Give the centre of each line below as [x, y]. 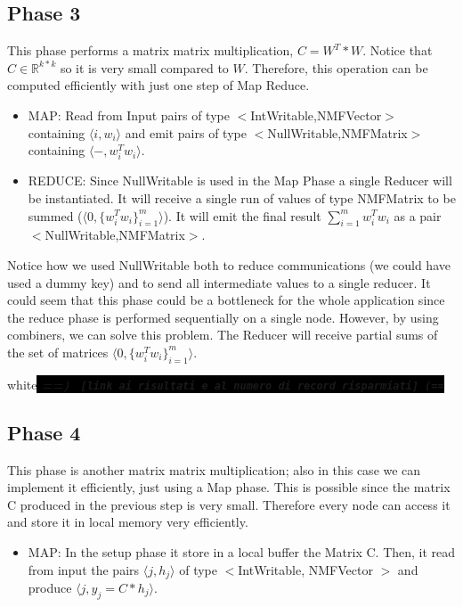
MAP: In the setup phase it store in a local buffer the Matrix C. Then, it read [242, 551]
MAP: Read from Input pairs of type [129, 115]
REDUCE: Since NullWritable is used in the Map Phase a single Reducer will [240, 180]
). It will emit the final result [242, 215]
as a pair [418, 215]
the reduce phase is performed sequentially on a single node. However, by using [223, 317]
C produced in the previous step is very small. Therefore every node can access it [229, 504]
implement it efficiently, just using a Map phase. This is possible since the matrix [229, 487]
